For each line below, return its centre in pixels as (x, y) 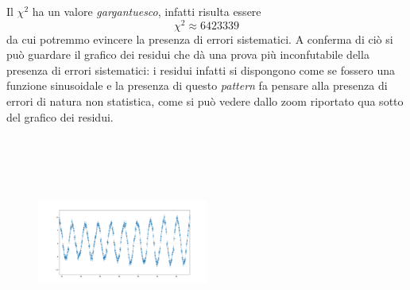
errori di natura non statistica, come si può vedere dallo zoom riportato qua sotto (205, 101)
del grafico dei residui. (60, 116)
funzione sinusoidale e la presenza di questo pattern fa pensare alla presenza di (197, 85)
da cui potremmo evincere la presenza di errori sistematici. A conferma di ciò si (200, 39)
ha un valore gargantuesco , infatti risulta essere (147, 11)
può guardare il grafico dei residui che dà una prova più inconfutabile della (188, 54)
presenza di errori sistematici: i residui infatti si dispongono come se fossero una (201, 70)
